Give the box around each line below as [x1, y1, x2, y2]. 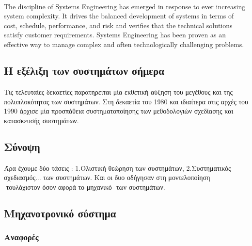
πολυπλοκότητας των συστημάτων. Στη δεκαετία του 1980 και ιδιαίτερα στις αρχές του [4, 96, 248, 106]
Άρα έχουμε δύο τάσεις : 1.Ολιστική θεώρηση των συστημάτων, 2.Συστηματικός [4, 163, 231, 173]
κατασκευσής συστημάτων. [4, 115, 79, 125]
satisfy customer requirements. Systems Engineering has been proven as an [4, 30, 226, 40]
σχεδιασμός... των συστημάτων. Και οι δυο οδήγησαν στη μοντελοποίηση [4, 172, 210, 182]
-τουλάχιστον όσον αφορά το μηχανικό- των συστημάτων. [4, 181, 165, 192]
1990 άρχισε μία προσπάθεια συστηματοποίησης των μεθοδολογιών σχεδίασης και [4, 106, 234, 116]
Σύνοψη [4, 139, 40, 154]
